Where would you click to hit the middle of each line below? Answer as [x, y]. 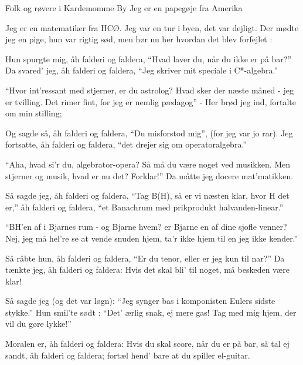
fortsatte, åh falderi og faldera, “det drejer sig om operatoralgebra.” [126, 144]
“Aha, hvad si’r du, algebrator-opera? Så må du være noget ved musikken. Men [148, 164]
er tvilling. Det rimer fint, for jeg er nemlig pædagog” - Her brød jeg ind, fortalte [151, 101]
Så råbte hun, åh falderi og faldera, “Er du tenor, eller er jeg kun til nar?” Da [145, 258]
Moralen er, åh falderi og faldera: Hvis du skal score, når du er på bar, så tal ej [147, 344]
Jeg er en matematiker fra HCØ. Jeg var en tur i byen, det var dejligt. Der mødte [152, 27]
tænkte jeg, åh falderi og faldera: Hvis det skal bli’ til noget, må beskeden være [147, 269]
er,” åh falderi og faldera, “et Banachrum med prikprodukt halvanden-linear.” [144, 207]
